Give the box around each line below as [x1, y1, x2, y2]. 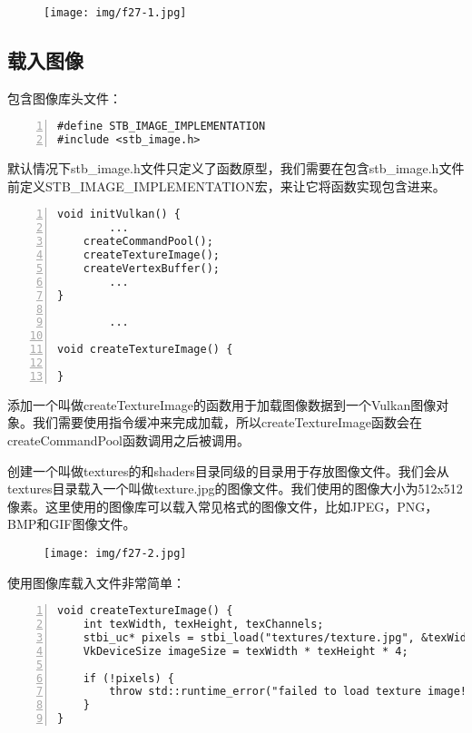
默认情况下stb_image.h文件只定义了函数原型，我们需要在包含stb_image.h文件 [7, 159, 465, 178]
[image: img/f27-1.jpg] [44, 6, 187, 19]
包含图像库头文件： [7, 88, 122, 107]
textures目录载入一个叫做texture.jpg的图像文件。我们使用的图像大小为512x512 [7, 479, 463, 498]
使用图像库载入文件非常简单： [7, 572, 185, 591]
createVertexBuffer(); [83, 261, 220, 275]
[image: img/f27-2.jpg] [44, 546, 187, 560]
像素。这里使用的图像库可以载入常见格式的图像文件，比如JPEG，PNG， [7, 496, 438, 515]
